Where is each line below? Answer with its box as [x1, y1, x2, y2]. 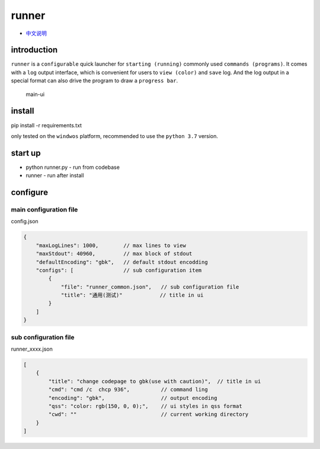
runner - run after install [25, 172, 84, 179]
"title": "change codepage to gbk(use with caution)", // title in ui [48, 378, 261, 384]
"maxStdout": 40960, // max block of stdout [36, 251, 193, 257]
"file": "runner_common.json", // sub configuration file [60, 283, 239, 290]
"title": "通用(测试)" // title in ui [60, 292, 204, 299]
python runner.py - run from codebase [25, 163, 120, 171]
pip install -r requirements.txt [11, 121, 82, 129]
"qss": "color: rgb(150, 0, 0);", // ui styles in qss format [48, 403, 242, 409]
